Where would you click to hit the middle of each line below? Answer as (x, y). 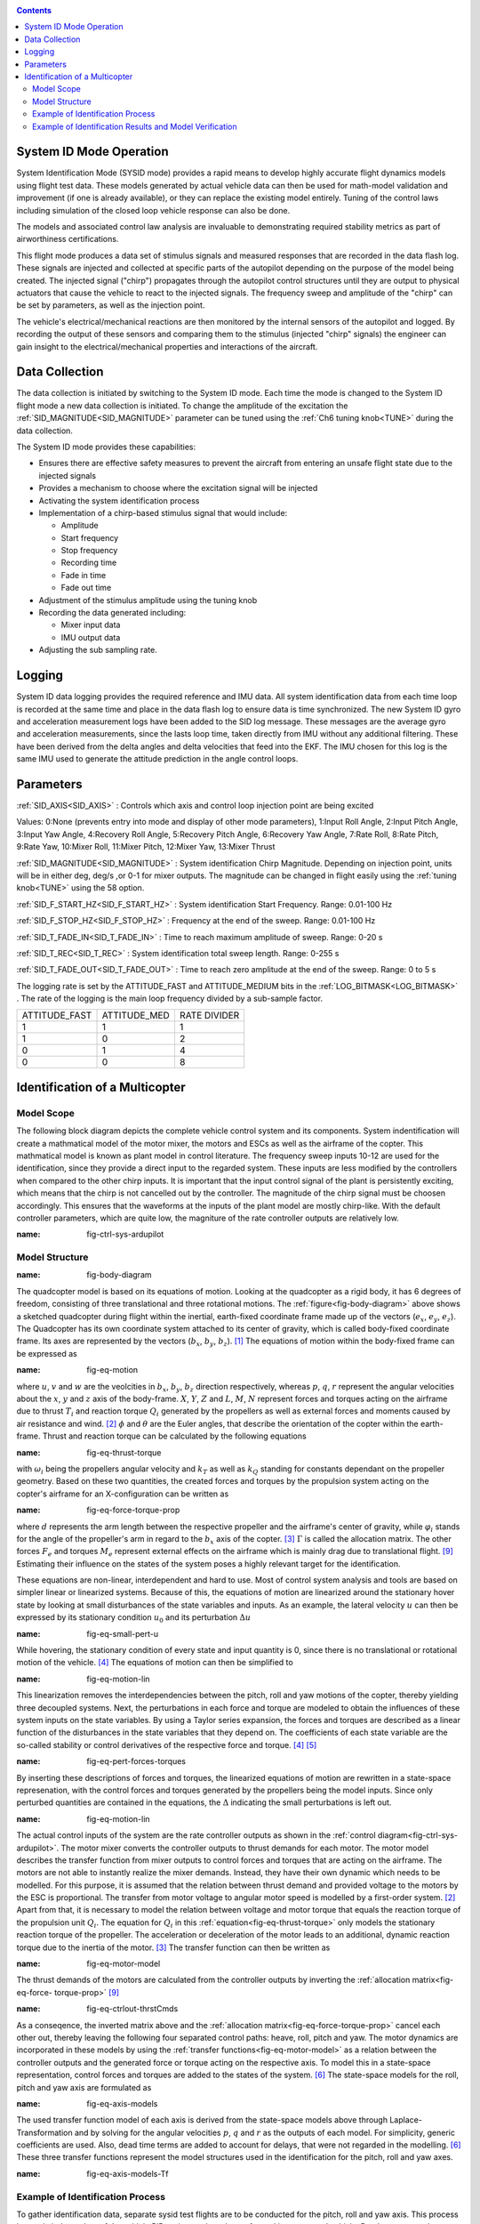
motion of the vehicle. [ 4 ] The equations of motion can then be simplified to (155, 1663)
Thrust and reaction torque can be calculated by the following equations (174, 1436)
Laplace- (406, 2120)
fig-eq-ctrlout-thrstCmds (132, 2009)
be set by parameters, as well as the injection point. (111, 305)
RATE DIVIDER (209, 1016)
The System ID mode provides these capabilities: (106, 447)
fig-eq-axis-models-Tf (128, 2173)
